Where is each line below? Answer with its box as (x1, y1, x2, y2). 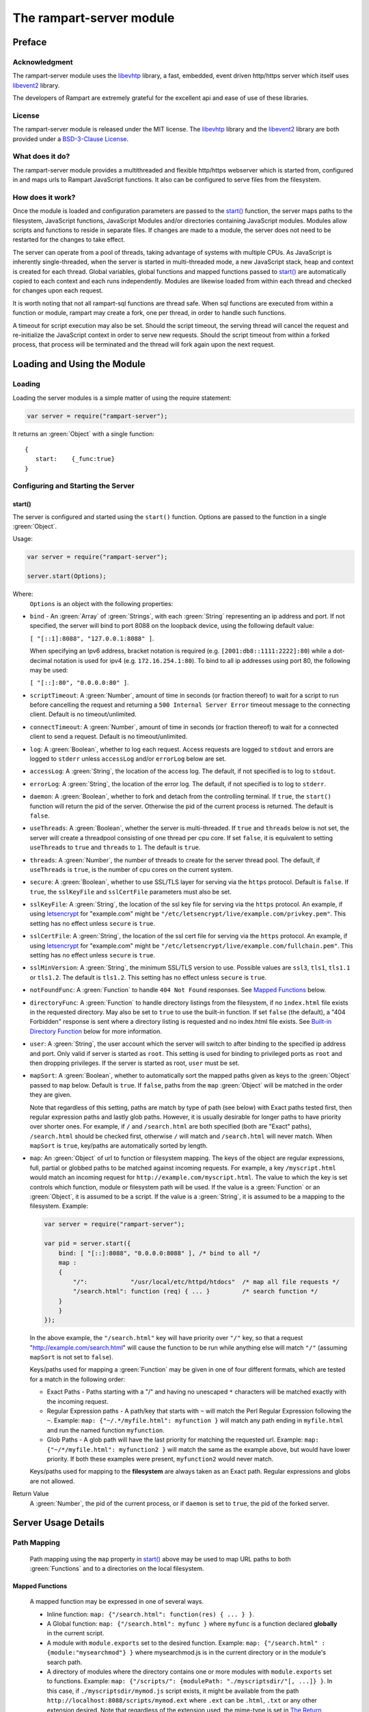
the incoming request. (46, 1397, 109, 1405)
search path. (46, 1658, 83, 1666)
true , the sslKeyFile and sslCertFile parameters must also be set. (29, 888, 232, 896)
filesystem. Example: (29, 1202, 88, 1210)
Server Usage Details (12, 1517, 105, 1528)
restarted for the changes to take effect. (12, 236, 126, 244)
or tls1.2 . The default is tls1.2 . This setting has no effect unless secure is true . (29, 973, 266, 981)
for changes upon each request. (12, 286, 103, 294)
